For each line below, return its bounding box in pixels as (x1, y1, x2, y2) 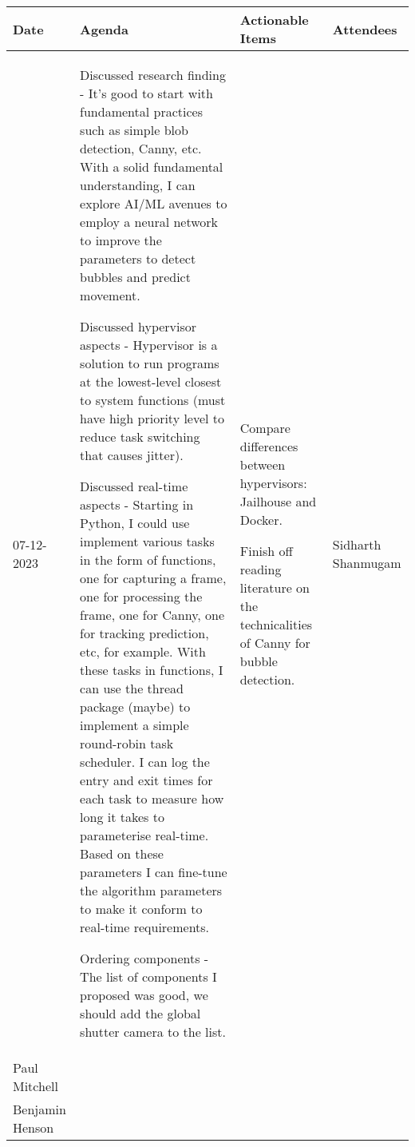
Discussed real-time (80, 477, 188, 495)
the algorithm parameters (80, 881, 223, 899)
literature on (239, 577, 310, 597)
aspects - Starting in (80, 495, 194, 514)
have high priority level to (80, 409, 225, 427)
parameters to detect (80, 249, 196, 268)
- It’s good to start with (80, 84, 213, 102)
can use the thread (80, 679, 184, 697)
